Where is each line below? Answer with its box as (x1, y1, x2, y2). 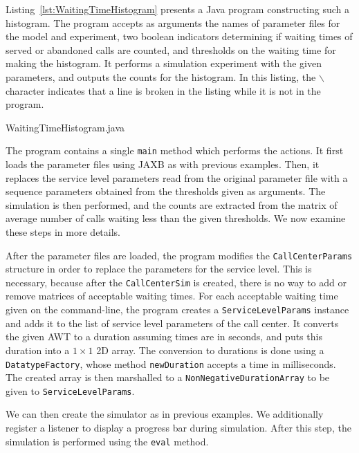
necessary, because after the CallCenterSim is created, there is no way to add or (6, 275, 347, 289)
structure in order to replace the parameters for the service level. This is (6, 261, 312, 276)
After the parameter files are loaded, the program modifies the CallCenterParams (6, 248, 353, 262)
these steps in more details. (6, 224, 120, 239)
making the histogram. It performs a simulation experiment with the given (6, 56, 322, 71)
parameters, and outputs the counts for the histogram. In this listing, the (6, 69, 316, 84)
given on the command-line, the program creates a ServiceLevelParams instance (6, 302, 349, 317)
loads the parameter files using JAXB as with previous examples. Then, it (6, 157, 320, 171)
